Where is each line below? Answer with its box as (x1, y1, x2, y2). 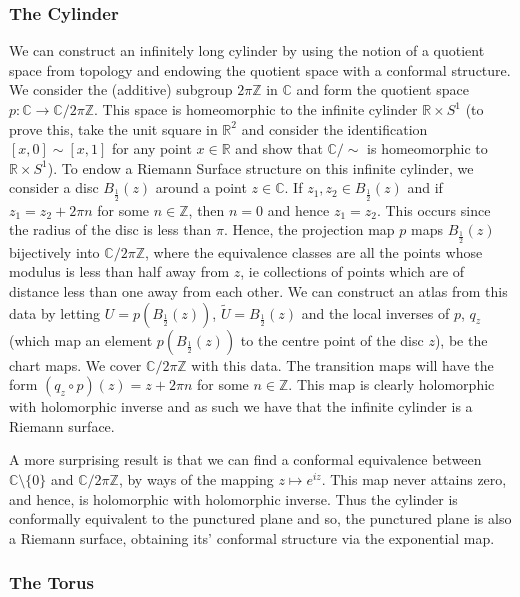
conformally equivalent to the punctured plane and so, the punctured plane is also (9, 508, 512, 529)
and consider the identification (241, 118, 428, 139)
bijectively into (9, 241, 100, 262)
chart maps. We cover (9, 354, 142, 375)
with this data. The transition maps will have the (191, 354, 494, 375)
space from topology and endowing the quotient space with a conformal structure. (9, 59, 511, 80)
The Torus (9, 570, 94, 595)
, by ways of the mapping (118, 468, 274, 489)
